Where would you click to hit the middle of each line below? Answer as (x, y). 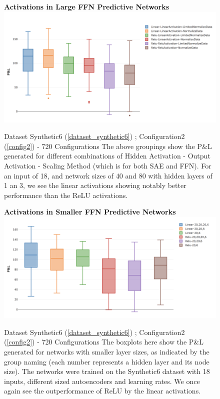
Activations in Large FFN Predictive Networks (87, 6)
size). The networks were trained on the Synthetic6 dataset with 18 (107, 371)
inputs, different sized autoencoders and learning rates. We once (102, 381)
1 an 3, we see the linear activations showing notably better (95, 185)
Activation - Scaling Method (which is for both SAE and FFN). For (108, 166)
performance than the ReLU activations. (66, 195)
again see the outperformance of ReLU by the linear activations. (102, 391)
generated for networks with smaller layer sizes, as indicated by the (107, 352)
